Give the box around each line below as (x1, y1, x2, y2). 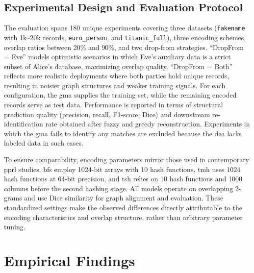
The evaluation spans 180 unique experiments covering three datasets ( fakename (4, 23, 245, 33)
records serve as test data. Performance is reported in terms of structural (4, 99, 223, 110)
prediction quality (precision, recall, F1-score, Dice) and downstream (4, 109, 210, 119)
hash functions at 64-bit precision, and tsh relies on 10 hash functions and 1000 (4, 174, 242, 184)
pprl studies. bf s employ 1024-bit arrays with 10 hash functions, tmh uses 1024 (4, 164, 241, 174)
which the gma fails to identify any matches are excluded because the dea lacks (4, 128, 242, 138)
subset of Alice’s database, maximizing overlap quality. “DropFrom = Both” (4, 61, 233, 71)
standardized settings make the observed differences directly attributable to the (4, 202, 242, 213)
